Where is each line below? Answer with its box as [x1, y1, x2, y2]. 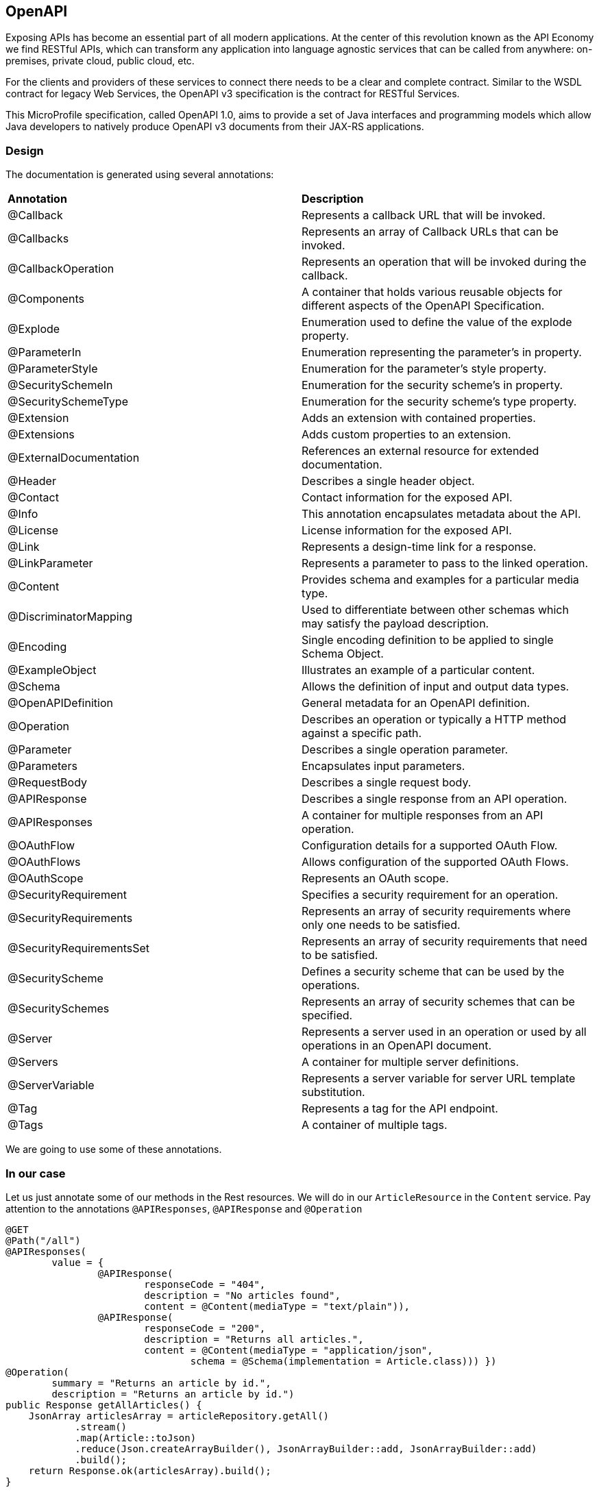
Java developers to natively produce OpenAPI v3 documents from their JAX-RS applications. [5, 121, 424, 133]
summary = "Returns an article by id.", [51, 1377, 271, 1389]
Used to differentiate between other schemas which [302, 603, 569, 617]
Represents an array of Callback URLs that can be [302, 225, 559, 239]
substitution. [302, 1085, 365, 1099]
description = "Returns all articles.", [144, 1333, 364, 1345]
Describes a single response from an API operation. [302, 792, 567, 806]
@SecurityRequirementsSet [8, 941, 150, 956]
